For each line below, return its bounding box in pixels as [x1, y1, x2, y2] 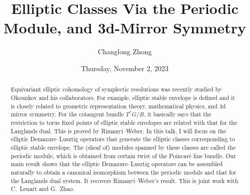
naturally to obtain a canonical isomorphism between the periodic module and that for [10, 168, 237, 176]
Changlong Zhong [97, 46, 152, 57]
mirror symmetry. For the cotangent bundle [10, 110, 124, 118]
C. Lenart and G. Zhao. [10, 185, 74, 193]
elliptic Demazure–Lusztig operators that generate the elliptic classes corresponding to [10, 135, 235, 143]
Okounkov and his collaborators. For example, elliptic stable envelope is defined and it [10, 93, 235, 101]
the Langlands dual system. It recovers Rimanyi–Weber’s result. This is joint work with [10, 176, 239, 185]
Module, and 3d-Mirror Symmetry [3, 17, 246, 38]
